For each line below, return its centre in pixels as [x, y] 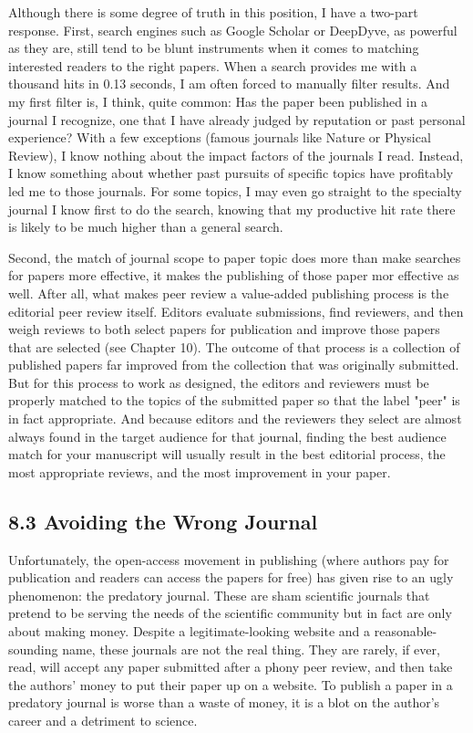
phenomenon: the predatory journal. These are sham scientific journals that [219, 595]
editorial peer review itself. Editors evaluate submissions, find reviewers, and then [236, 311]
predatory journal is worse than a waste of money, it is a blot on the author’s [224, 702]
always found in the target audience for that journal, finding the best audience [227, 436]
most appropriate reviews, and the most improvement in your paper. [200, 471]
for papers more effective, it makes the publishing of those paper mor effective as [234, 275]
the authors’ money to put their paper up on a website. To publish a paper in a [231, 684]
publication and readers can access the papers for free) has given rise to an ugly [231, 577]
